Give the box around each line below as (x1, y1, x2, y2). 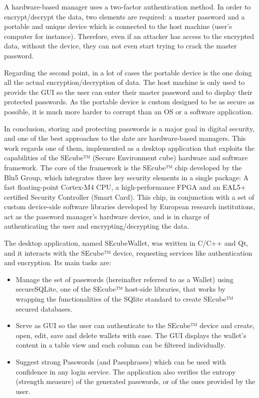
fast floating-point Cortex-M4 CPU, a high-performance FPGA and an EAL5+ (4, 182, 246, 192)
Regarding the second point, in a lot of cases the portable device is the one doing (4, 67, 252, 77)
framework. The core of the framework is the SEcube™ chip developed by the (4, 162, 242, 172)
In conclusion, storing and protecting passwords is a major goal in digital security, (4, 123, 255, 133)
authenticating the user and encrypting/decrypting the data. (4, 221, 189, 231)
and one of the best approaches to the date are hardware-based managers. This (4, 133, 246, 143)
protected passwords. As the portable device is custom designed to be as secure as (4, 96, 255, 107)
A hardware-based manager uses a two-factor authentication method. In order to (4, 1, 251, 11)
